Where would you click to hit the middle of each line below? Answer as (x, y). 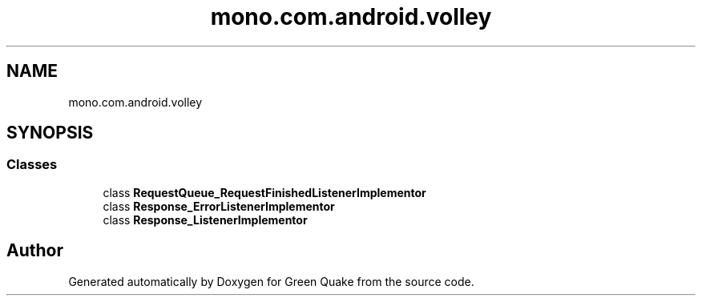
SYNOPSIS (50, 133)
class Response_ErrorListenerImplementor (219, 206)
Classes (32, 165)
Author (35, 251)
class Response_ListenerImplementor (205, 219)
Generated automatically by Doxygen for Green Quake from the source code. (271, 281)
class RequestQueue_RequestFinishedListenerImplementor (264, 192)
